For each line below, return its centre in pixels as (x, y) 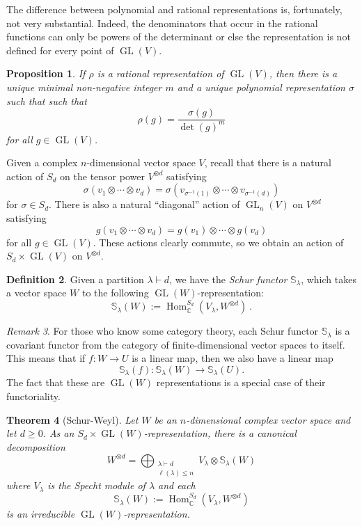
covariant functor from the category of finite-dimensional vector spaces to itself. (176, 344)
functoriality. (33, 396)
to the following (115, 293)
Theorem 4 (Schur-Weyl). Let (72, 419)
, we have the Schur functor (228, 279)
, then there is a (303, 73)
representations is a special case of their (241, 382)
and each (177, 485)
